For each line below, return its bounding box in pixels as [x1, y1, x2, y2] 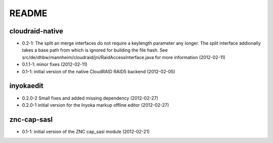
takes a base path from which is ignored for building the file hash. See [22, 47, 168, 53]
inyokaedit [9, 81, 44, 90]
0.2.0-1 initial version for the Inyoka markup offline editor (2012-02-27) [22, 102, 169, 108]
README [9, 8, 48, 19]
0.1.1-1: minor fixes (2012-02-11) [22, 61, 87, 68]
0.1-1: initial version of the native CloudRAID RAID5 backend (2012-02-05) [22, 68, 175, 74]
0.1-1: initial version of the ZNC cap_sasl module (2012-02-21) [22, 128, 150, 134]
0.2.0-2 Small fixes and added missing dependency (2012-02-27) [22, 95, 159, 101]
